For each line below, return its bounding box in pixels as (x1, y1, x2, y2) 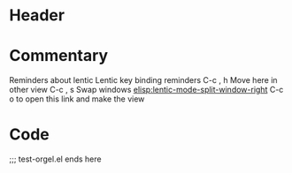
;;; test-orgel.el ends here (9, 154, 102, 164)
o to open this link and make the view (9, 94, 145, 104)
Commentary (9, 46, 109, 66)
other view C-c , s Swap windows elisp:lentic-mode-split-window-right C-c (9, 85, 284, 95)
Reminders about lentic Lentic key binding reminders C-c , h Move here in (9, 75, 278, 86)
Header (9, 5, 65, 26)
